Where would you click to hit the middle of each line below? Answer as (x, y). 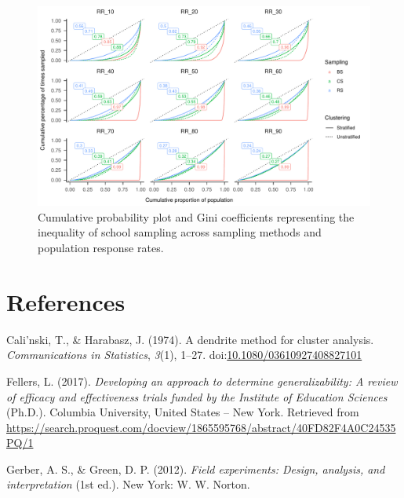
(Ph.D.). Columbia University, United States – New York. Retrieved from (183, 412)
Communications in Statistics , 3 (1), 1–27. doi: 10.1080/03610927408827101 (184, 355)
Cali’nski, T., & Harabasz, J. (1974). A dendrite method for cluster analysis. (190, 339)
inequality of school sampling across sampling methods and (180, 232)
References (66, 301)
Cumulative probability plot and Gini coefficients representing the (196, 216)
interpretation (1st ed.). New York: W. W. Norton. (128, 484)
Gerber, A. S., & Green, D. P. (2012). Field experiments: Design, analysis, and (196, 469)
